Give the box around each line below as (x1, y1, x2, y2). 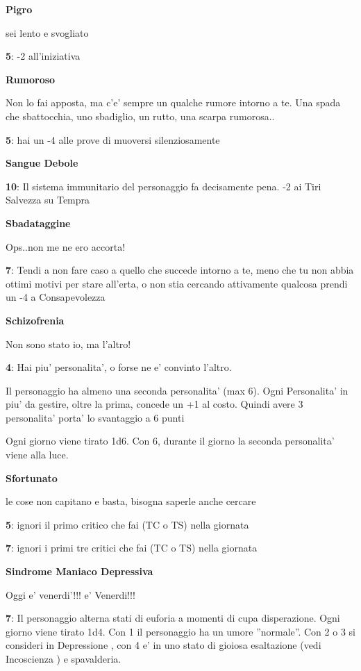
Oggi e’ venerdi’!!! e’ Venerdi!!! (6, 587, 135, 602)
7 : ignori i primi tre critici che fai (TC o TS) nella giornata (6, 540, 258, 555)
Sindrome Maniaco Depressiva (6, 564, 153, 579)
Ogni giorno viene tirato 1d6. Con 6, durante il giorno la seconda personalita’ (6, 433, 335, 448)
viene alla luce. (6, 447, 69, 462)
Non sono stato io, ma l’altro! (6, 336, 131, 351)
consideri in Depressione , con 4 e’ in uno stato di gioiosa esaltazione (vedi (6, 638, 321, 652)
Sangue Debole (6, 156, 78, 170)
